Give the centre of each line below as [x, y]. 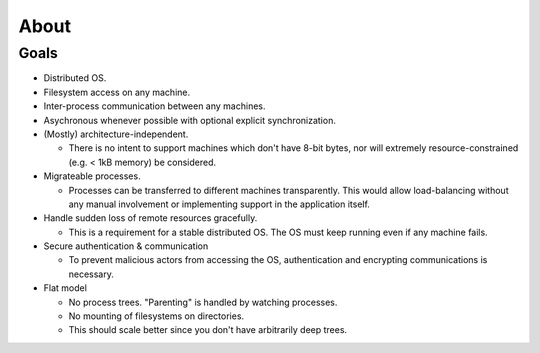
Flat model [65, 288]
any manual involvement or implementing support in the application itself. [219, 204]
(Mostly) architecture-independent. [116, 134]
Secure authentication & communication [126, 246]
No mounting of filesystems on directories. [156, 316]
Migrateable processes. [92, 176]
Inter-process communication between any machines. [154, 106]
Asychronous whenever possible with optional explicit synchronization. [190, 120]
